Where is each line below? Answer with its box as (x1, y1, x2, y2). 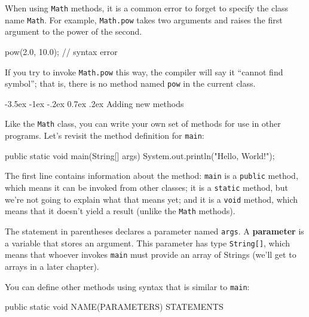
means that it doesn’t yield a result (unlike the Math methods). (5, 205, 235, 217)
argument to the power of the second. (5, 25, 142, 38)
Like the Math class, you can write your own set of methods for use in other (5, 117, 281, 130)
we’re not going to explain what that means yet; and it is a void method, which (5, 193, 298, 205)
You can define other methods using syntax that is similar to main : (5, 280, 250, 292)
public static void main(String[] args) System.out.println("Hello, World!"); (5, 149, 275, 161)
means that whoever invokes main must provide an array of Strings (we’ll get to (5, 248, 296, 261)
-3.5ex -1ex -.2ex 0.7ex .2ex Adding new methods (5, 97, 184, 109)
